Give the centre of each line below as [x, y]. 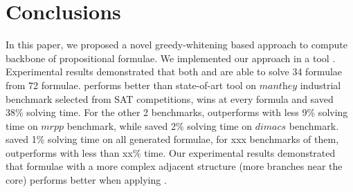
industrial [320, 85]
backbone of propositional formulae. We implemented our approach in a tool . [171, 58]
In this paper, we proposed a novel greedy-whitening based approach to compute [176, 45]
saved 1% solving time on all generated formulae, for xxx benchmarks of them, [172, 139]
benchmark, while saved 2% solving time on [160, 125]
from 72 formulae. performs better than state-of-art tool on [131, 85]
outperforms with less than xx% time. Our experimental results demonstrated [171, 152]
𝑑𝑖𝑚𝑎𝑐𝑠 [271, 127]
